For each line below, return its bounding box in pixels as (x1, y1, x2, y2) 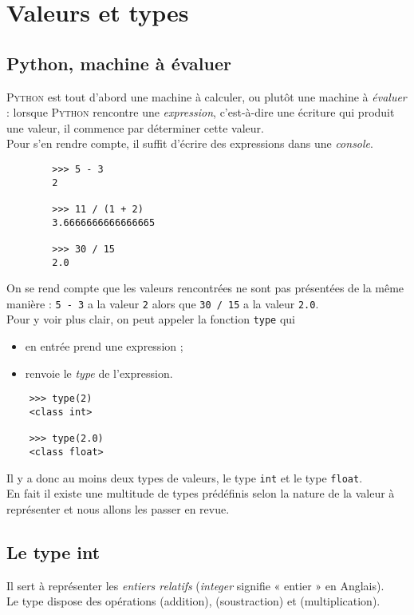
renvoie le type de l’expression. (25, 364, 173, 381)
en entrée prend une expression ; (25, 338, 183, 355)
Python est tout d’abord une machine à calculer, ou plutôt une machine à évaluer (6, 88, 407, 105)
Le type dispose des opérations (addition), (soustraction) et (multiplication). (6, 593, 380, 609)
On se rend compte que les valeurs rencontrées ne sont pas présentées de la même (6, 280, 404, 296)
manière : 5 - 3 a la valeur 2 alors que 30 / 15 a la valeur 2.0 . (6, 295, 319, 311)
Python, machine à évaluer (6, 50, 231, 75)
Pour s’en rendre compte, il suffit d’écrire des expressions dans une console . (6, 135, 373, 152)
